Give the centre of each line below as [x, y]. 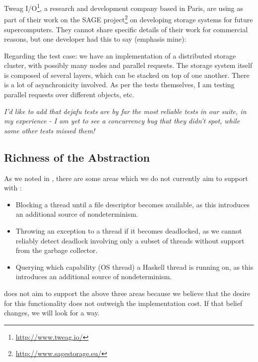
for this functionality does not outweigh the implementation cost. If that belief [123, 303]
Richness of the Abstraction [77, 157]
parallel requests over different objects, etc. [69, 94]
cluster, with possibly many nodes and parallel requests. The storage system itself [128, 65]
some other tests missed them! [50, 130]
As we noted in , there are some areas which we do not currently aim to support [126, 178]
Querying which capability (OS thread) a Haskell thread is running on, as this [134, 267]
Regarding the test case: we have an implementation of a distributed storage [120, 55]
